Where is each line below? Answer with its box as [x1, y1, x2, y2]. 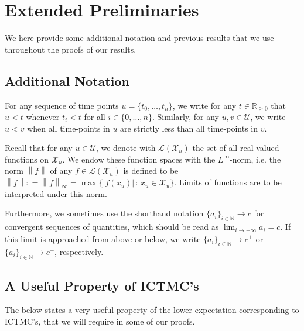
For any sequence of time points [5, 99, 119, 111]
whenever [26, 111, 60, 123]
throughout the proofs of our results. [5, 43, 136, 55]
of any [50, 164, 73, 177]
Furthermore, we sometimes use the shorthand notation [5, 207, 204, 219]
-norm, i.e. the [229, 153, 281, 165]
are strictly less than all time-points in [120, 122, 258, 134]
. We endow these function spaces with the [62, 153, 216, 165]
